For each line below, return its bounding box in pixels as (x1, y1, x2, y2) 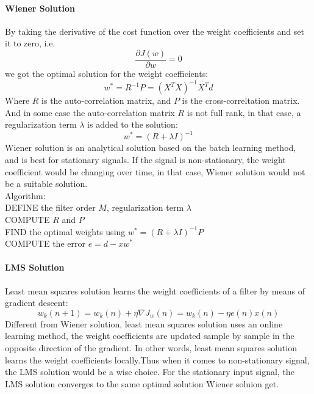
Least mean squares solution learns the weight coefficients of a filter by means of (5, 284, 305, 297)
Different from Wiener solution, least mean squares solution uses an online (5, 317, 283, 330)
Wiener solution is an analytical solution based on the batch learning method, (5, 141, 296, 154)
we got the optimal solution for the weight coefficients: (5, 67, 209, 80)
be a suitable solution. (5, 177, 88, 190)
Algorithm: (5, 189, 46, 202)
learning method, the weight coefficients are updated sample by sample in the (5, 329, 294, 342)
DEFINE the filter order (5, 201, 96, 214)
